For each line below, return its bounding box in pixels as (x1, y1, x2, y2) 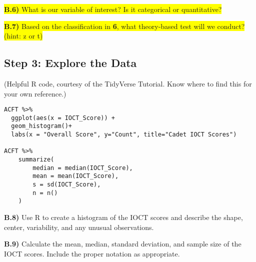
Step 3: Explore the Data (4, 55, 137, 70)
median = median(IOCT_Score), (32, 164, 133, 171)
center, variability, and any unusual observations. (4, 221, 154, 232)
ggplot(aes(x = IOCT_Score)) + (11, 114, 115, 121)
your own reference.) (4, 88, 66, 98)
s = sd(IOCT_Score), (32, 181, 101, 188)
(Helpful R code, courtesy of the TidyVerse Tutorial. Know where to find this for (4, 78, 252, 88)
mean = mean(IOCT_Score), (32, 172, 119, 180)
